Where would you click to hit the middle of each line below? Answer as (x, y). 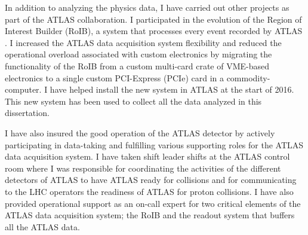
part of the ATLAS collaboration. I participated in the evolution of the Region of (153, 19)
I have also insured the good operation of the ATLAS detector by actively (140, 132)
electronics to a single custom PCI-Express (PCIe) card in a (114, 77)
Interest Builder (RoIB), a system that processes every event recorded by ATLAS (154, 31)
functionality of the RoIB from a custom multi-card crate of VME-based (137, 65)
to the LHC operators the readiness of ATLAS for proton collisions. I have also (149, 191)
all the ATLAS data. (42, 226)
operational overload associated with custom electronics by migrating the (138, 54)
